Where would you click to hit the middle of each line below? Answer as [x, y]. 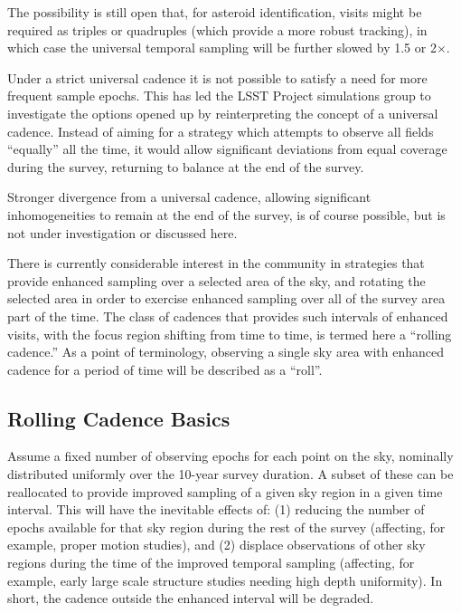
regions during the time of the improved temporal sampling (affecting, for [211, 563]
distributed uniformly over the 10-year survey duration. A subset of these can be [230, 474]
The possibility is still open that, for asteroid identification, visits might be [215, 12]
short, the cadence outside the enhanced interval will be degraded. [191, 598]
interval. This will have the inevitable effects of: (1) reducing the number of [216, 509]
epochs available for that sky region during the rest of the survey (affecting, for [226, 527]
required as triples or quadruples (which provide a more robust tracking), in [217, 29]
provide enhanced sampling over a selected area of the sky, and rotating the [216, 280]
